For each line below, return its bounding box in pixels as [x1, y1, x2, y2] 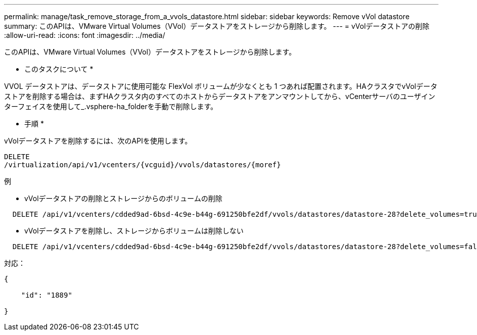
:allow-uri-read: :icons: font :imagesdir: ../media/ [4, 31, 165, 39]
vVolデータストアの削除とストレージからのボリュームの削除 [24, 194, 222, 203]
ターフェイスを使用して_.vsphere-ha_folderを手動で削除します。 [4, 102, 218, 111]
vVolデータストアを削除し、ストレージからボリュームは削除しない [24, 226, 244, 235]
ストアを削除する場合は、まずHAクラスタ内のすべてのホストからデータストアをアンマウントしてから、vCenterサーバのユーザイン [4, 92, 436, 101]
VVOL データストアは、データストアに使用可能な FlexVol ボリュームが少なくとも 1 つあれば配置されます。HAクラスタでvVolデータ [4, 82, 438, 90]
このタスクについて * [24, 65, 93, 73]
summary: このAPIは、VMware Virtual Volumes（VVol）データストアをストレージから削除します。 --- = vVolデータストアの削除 [4, 22, 430, 30]
